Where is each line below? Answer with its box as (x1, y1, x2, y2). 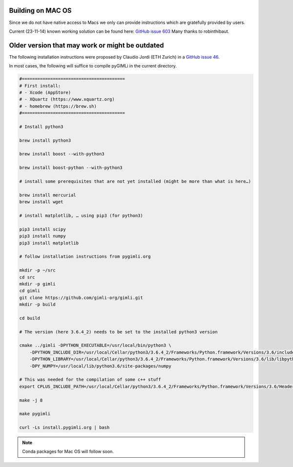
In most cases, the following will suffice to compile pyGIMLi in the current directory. (9, 63, 177, 69)
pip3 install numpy (19, 233, 66, 239)
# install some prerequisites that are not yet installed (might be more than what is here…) (19, 179, 251, 184)
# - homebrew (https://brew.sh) (19, 103, 97, 109)
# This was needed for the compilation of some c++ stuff (19, 377, 161, 382)
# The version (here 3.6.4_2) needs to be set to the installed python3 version (19, 329, 218, 335)
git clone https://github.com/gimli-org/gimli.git (19, 295, 144, 300)
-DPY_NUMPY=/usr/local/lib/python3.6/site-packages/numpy (29, 363, 171, 369)
